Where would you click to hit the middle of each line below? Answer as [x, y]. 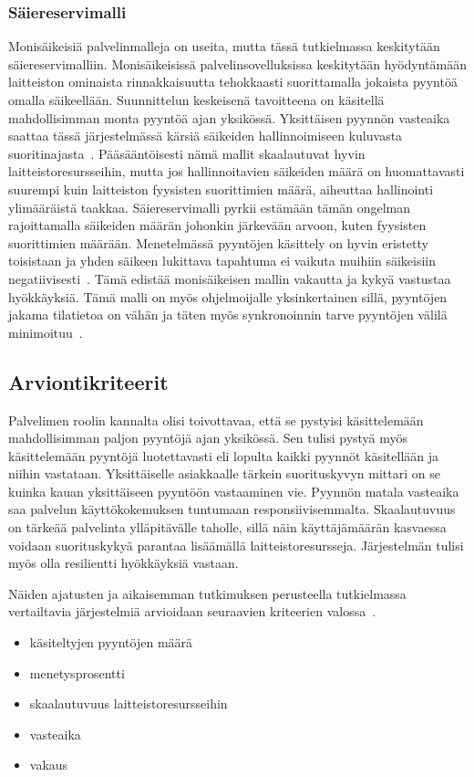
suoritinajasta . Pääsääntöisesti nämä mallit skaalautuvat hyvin [187, 153]
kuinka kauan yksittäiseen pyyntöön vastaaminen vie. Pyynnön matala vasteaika [234, 491]
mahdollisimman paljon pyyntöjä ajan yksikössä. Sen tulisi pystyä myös [208, 438]
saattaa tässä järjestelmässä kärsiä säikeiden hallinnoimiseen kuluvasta [206, 136]
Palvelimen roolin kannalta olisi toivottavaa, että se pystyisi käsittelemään [216, 420]
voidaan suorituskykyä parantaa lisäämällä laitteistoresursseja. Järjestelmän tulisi [236, 545]
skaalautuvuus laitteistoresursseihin [129, 703]
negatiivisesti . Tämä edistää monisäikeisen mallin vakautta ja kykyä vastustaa [230, 278]
